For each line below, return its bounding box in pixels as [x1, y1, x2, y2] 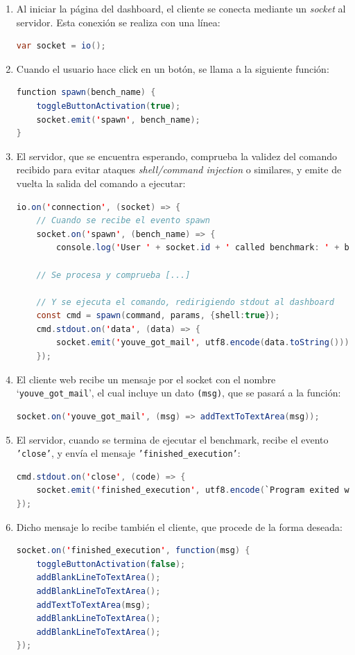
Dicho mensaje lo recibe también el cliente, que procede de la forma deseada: [16, 519, 343, 534]
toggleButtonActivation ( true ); [36, 101, 181, 111]
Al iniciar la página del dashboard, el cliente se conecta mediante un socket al [16, 1, 346, 15]
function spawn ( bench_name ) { [16, 87, 156, 98]
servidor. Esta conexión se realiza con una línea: [16, 15, 220, 29]
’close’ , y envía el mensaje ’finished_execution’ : [16, 446, 241, 460]
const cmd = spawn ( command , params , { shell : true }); [36, 311, 280, 321]
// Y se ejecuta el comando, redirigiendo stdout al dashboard [36, 297, 334, 307]
